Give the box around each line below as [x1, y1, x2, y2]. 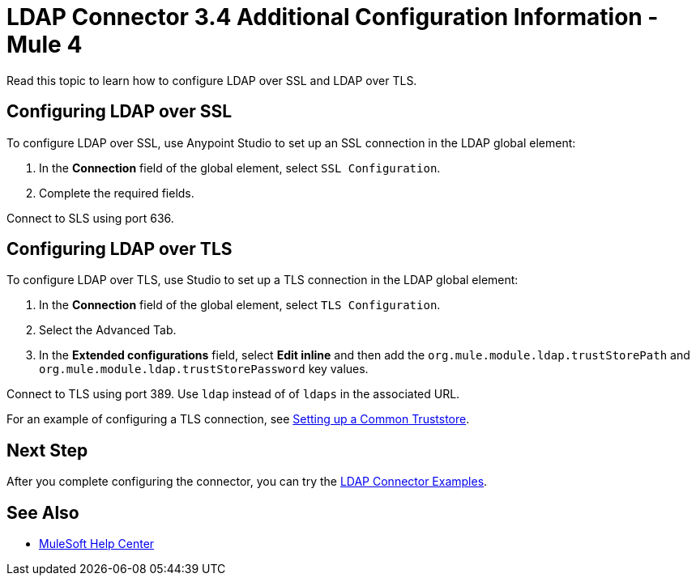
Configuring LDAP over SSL [6, 101, 233, 122]
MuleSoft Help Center [39, 537, 155, 551]
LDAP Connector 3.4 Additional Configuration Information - [6, 3, 659, 31]
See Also [6, 502, 79, 523]
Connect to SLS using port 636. [6, 210, 174, 225]
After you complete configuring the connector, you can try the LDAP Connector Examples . [6, 474, 488, 489]
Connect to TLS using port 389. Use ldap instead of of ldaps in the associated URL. [6, 387, 460, 401]
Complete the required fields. [39, 185, 194, 200]
